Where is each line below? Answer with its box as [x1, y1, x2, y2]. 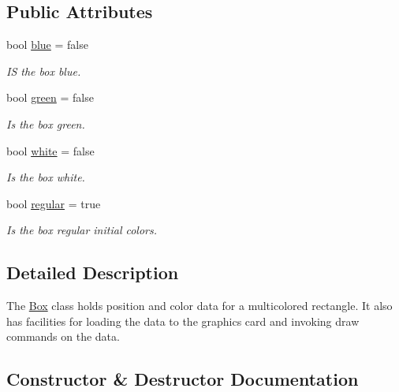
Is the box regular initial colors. [6, 222, 158, 238]
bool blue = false [6, 36, 88, 53]
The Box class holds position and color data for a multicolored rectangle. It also [6, 297, 393, 314]
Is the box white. [6, 169, 85, 185]
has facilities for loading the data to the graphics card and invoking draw [6, 312, 360, 329]
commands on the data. [6, 328, 120, 345]
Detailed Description [6, 260, 179, 285]
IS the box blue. [6, 62, 81, 79]
